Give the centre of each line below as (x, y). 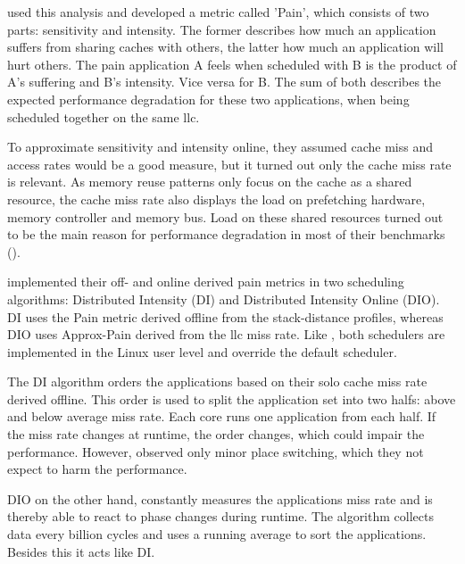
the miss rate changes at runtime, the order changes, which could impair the (216, 434)
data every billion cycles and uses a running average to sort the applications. (217, 534)
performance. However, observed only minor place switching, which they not (216, 451)
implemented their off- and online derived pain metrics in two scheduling (206, 282)
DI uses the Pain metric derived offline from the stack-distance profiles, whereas (225, 316)
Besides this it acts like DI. (81, 551)
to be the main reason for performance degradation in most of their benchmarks (226, 234)
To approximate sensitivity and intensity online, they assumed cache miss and (220, 147)
